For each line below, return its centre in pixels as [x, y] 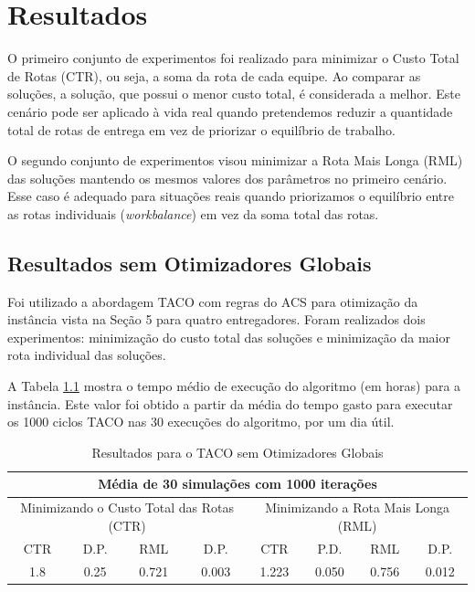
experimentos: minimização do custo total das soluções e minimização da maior [229, 337]
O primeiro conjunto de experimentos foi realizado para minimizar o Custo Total [233, 58]
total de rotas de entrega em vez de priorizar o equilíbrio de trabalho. [202, 129]
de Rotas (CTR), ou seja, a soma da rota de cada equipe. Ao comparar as [214, 75]
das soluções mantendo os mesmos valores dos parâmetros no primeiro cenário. [227, 178]
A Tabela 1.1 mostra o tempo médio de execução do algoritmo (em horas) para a [234, 386]
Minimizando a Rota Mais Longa [358, 507]
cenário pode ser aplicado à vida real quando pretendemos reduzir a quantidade [230, 111]
